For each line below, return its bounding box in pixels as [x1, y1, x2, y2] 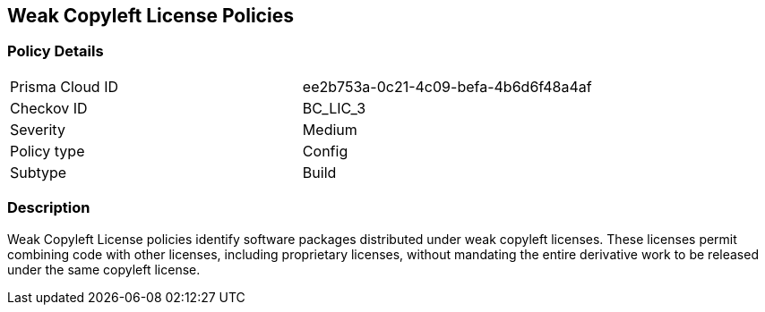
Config [302, 141, 348, 160]
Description [7, 198, 90, 217]
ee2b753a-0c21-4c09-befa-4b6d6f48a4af [302, 77, 592, 96]
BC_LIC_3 [302, 98, 366, 117]
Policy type [10, 141, 85, 160]
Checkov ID [10, 98, 88, 117]
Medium [302, 120, 357, 139]
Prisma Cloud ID [10, 77, 118, 96]
